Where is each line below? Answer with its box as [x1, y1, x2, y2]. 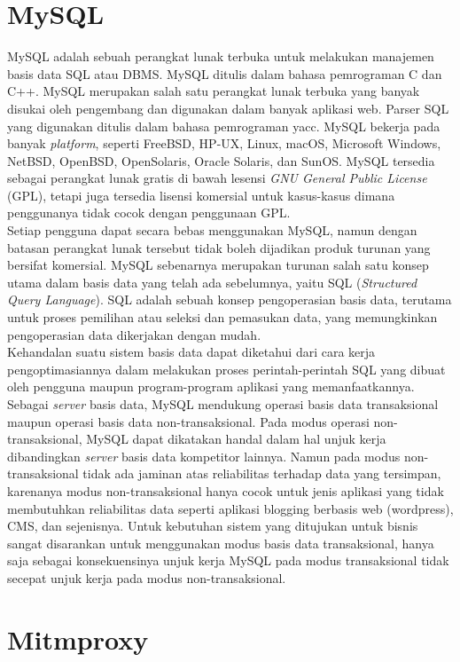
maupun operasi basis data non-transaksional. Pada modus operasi [7, 412, 370, 430]
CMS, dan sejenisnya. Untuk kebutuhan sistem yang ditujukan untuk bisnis [7, 516, 418, 535]
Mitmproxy [7, 620, 149, 657]
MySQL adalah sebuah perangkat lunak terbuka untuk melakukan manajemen [7, 47, 434, 66]
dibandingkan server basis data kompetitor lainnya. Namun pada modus [7, 446, 401, 465]
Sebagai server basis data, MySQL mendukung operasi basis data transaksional [7, 395, 439, 413]
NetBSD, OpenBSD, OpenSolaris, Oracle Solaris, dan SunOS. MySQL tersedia [7, 151, 435, 169]
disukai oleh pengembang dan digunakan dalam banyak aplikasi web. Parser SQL [7, 99, 449, 117]
